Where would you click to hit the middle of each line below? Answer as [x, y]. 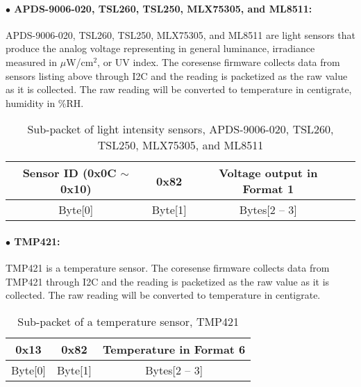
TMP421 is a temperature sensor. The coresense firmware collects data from [168, 268]
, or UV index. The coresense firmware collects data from [219, 61]
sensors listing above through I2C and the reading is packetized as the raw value [177, 75]
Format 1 [268, 189]
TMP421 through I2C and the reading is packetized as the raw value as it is [168, 281]
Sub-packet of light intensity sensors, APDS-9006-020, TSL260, [180, 129]
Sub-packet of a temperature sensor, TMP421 [128, 321]
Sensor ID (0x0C [69, 173]
